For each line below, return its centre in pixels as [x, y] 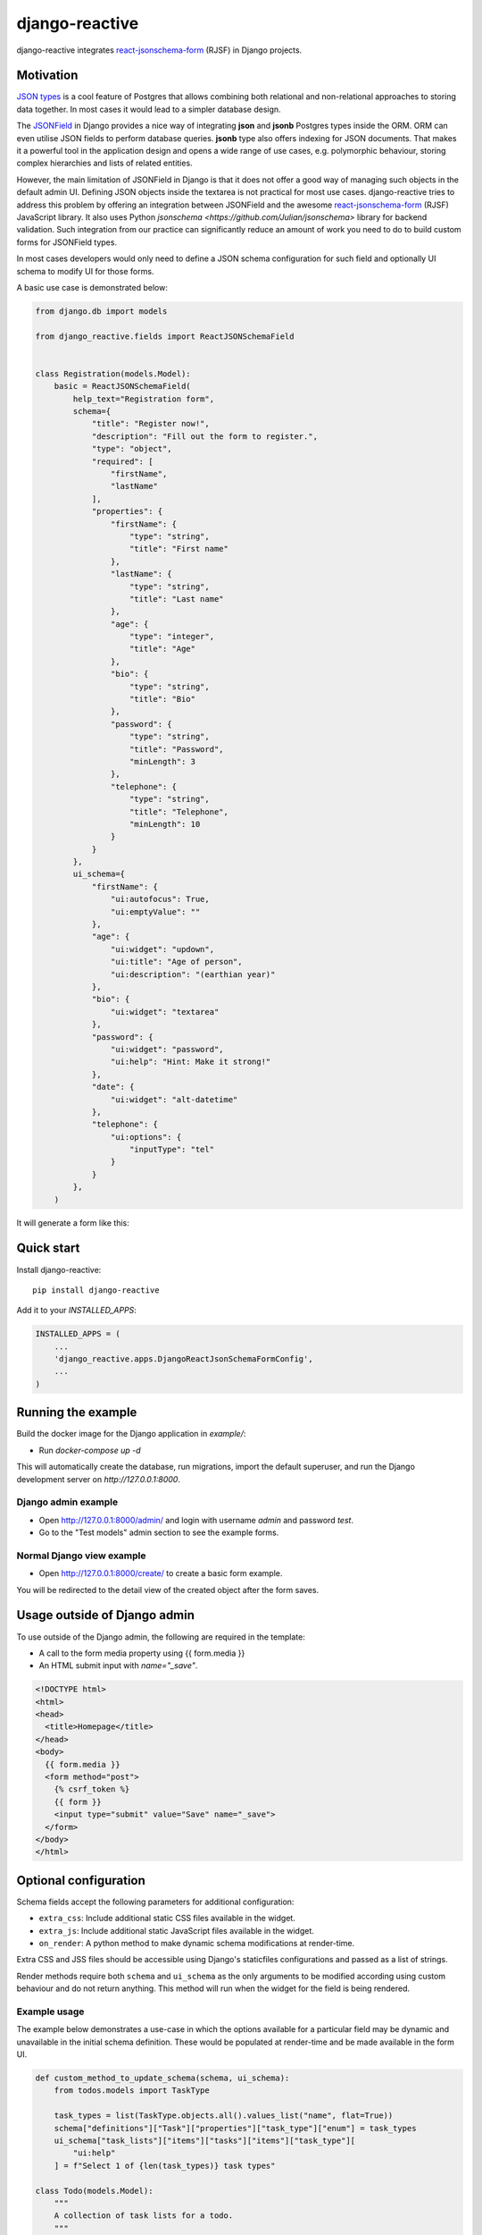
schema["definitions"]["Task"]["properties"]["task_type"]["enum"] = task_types [235, 2128]
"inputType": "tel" [172, 1150]
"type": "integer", [172, 637]
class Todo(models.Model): [94, 2191]
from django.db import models [101, 311]
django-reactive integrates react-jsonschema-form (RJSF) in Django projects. [159, 50]
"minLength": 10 [165, 824]
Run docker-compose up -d [90, 1450]
